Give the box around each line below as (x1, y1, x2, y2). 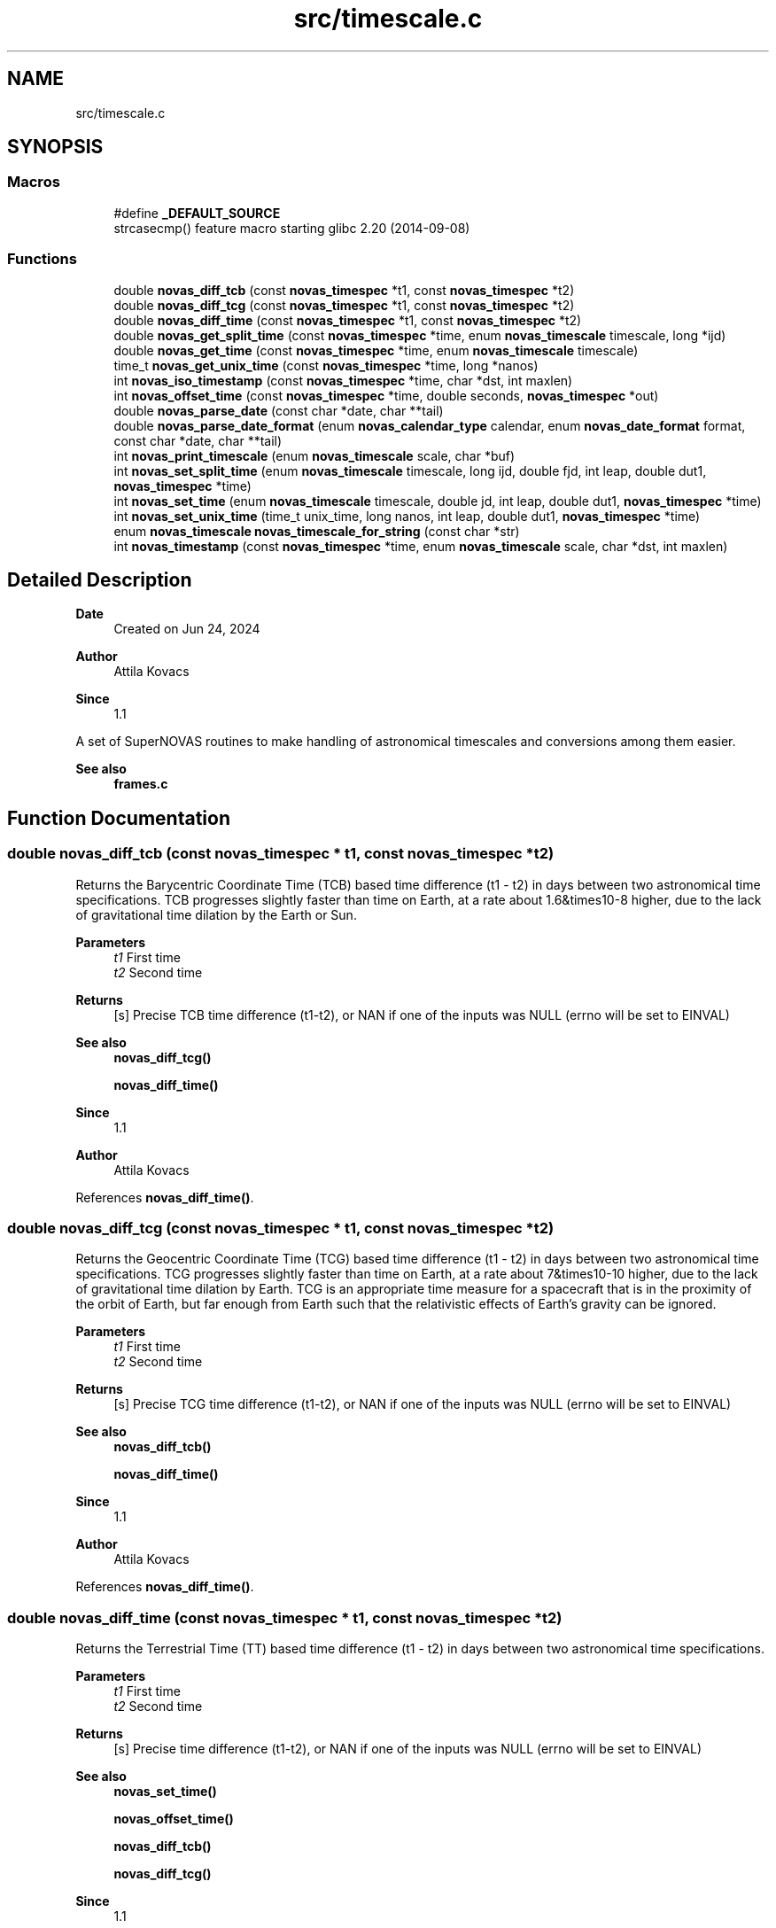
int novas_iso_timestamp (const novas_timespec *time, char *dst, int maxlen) (113, 372, 573, 388)
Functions (7, 250, 77, 268)
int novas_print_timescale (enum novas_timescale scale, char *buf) (113, 447, 516, 463)
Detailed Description (7, 568, 192, 591)
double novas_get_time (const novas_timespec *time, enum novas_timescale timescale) (113, 342, 639, 358)
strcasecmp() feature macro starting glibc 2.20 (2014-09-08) (113, 220, 470, 236)
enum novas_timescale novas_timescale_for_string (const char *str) (113, 523, 520, 539)
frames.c (113, 776, 168, 792)
